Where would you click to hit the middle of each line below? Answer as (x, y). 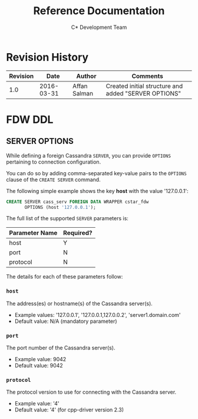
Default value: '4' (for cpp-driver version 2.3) (69, 410)
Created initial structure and (144, 86)
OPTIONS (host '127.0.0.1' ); (60, 207)
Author (86, 76)
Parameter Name (33, 233)
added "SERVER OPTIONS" (143, 93)
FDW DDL (30, 120)
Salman (83, 93)
